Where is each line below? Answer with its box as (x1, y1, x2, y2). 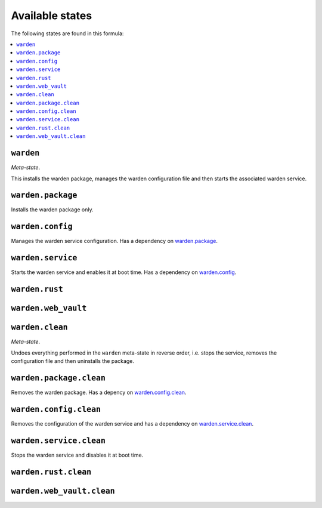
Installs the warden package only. (11, 206, 94, 213)
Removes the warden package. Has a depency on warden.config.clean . (11, 389, 187, 396)
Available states (11, 9, 92, 22)
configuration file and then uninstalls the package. (11, 357, 134, 364)
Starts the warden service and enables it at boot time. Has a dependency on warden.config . (11, 269, 237, 276)
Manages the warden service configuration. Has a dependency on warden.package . (11, 238, 218, 245)
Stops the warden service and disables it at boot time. (11, 451, 144, 458)
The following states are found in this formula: (11, 30, 124, 37)
